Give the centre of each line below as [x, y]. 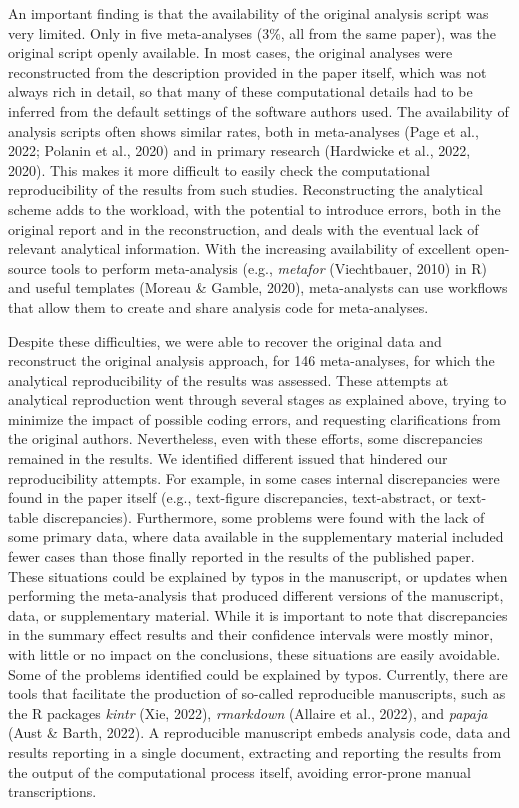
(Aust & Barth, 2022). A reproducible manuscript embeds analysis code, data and [259, 732]
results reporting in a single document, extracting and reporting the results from [255, 751]
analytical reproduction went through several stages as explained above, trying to [257, 399]
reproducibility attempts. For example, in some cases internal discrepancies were [254, 477]
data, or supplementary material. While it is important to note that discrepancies [258, 614]
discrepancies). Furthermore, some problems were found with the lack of [263, 516]
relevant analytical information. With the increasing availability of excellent [240, 248]
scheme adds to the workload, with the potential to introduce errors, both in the [254, 208]
